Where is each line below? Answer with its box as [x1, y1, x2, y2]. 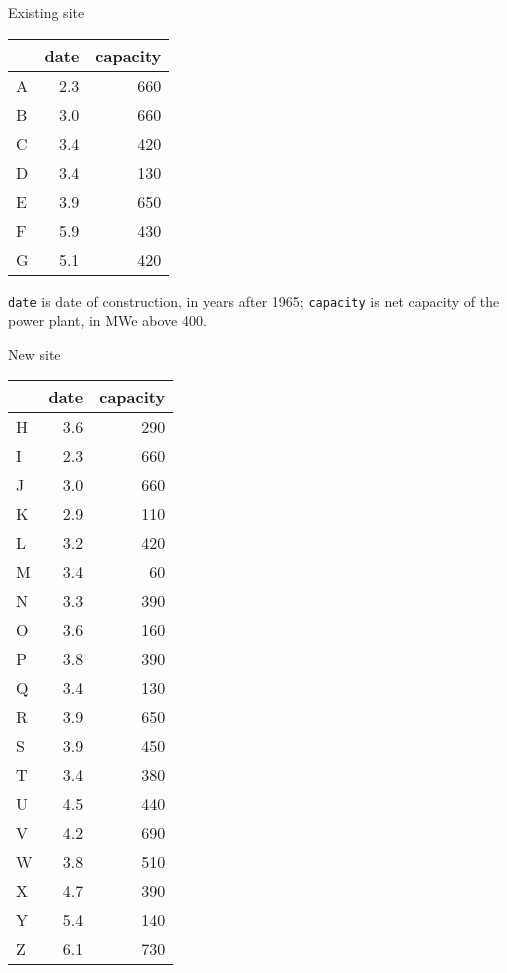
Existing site [8, 2, 85, 22]
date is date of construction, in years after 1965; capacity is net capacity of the [8, 290, 500, 311]
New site [8, 343, 61, 364]
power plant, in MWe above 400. [8, 310, 207, 331]
